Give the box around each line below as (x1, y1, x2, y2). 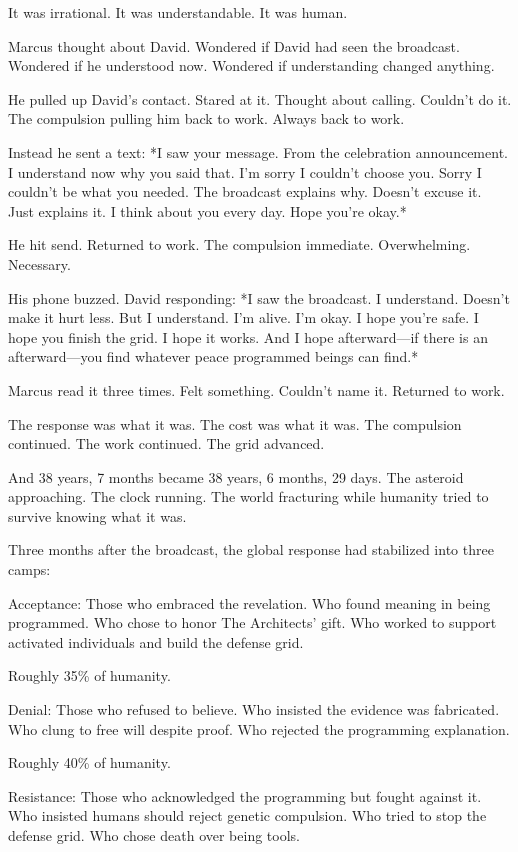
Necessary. (8, 253, 71, 274)
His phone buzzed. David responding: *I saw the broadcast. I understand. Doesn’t (8, 287, 510, 308)
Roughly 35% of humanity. (8, 665, 171, 686)
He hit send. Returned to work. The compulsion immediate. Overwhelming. (8, 234, 471, 255)
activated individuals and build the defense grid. (8, 631, 304, 652)
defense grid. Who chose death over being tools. (8, 825, 300, 845)
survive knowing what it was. (8, 505, 187, 526)
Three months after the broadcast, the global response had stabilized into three (8, 539, 494, 560)
